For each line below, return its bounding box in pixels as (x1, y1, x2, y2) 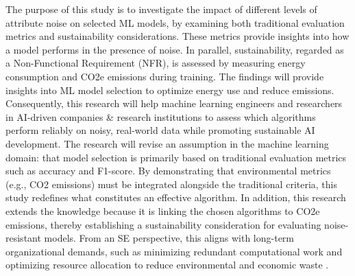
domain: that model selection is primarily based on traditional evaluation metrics (5, 150, 347, 164)
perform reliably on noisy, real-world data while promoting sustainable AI (5, 123, 315, 137)
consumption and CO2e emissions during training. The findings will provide (5, 69, 324, 83)
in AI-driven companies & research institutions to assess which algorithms (5, 109, 316, 124)
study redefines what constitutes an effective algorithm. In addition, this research (5, 190, 346, 205)
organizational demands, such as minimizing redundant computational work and (5, 244, 343, 258)
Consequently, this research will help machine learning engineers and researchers (5, 96, 343, 111)
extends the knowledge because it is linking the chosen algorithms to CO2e (5, 203, 320, 218)
